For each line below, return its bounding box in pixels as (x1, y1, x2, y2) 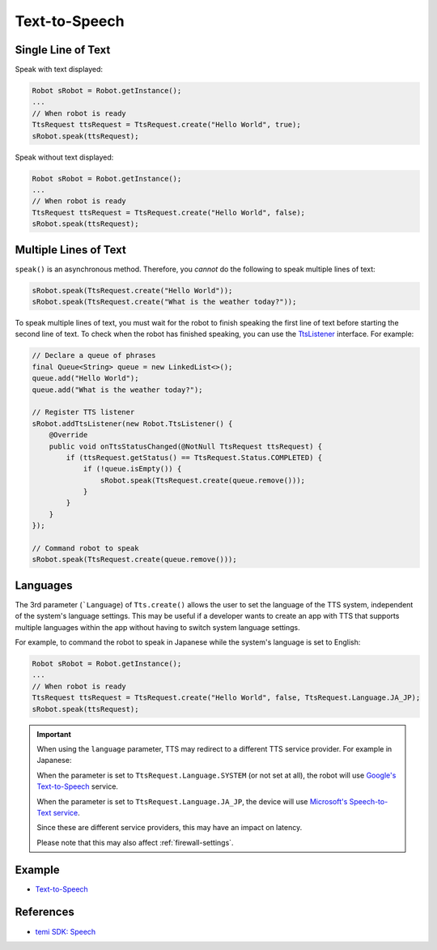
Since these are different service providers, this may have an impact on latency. (36, 823, 303, 833)
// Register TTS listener (32, 407, 135, 417)
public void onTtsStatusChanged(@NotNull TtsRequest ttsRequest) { (49, 441, 323, 451)
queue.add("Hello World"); (32, 373, 139, 383)
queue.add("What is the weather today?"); (32, 385, 203, 394)
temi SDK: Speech (35, 927, 96, 936)
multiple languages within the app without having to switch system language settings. (15, 622, 301, 632)
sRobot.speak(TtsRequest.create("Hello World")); (32, 286, 233, 295)
